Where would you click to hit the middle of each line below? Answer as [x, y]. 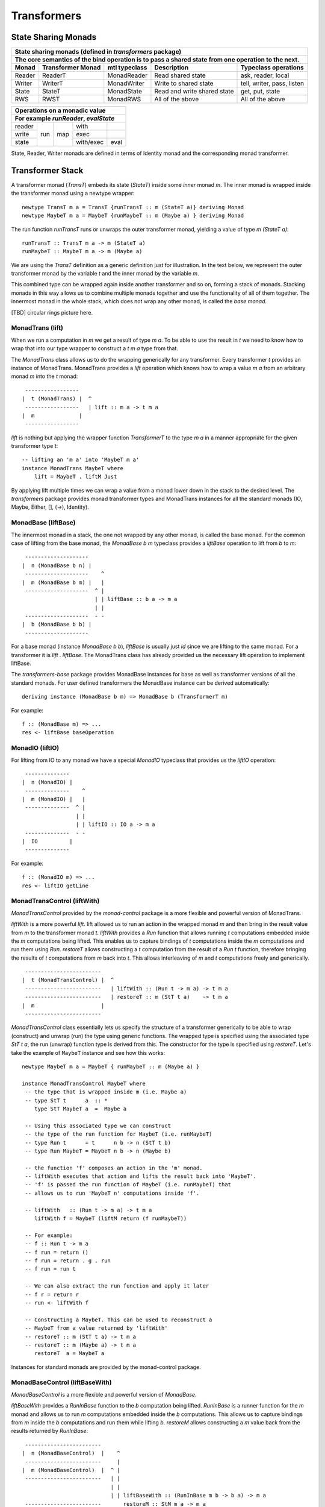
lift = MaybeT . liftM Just [76, 477]
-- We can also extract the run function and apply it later [117, 1286]
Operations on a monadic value [60, 110]
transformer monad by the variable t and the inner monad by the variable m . [105, 274]
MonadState [125, 92]
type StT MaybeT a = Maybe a [80, 1109]
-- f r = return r [52, 1294]
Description [172, 68]
